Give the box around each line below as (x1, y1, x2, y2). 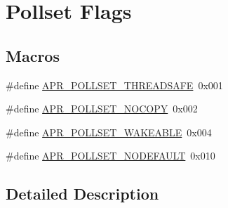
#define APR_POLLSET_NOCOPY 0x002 (6, 101, 198, 116)
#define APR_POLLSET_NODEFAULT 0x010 (6, 148, 215, 163)
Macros (6, 44, 60, 66)
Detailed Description (6, 183, 159, 204)
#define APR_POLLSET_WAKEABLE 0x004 (6, 124, 212, 139)
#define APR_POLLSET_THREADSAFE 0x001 (6, 77, 223, 92)
